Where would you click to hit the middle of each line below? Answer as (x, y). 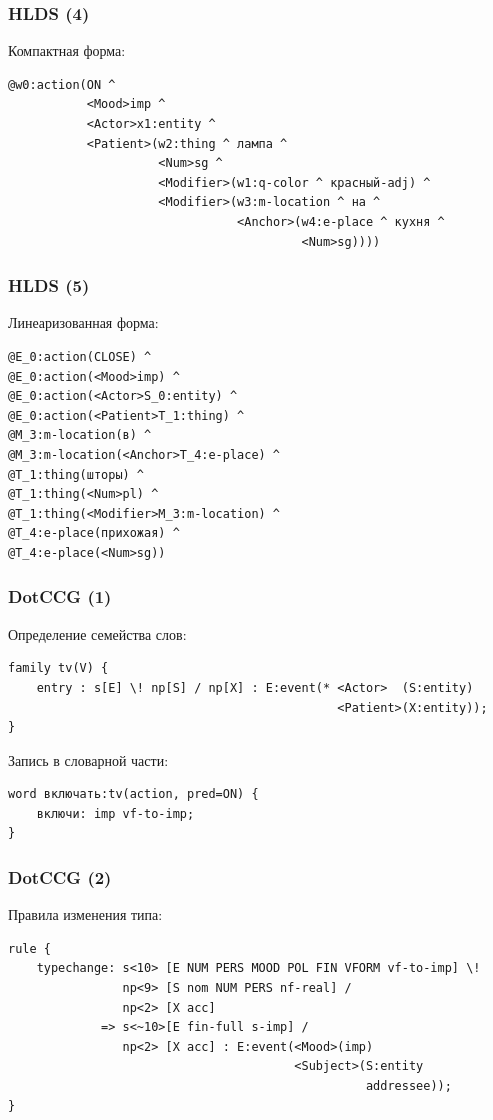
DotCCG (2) (60, 876)
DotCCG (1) (60, 596)
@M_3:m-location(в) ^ (80, 435)
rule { (29, 948)
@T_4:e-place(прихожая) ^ (94, 533)
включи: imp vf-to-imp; (115, 813)
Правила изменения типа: (85, 914)
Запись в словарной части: (88, 759)
